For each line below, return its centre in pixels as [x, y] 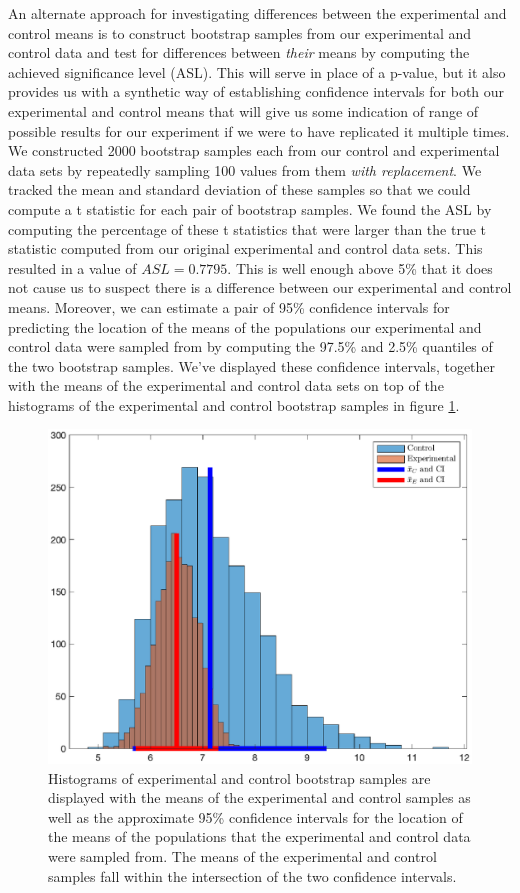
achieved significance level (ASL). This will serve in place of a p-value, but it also [257, 71]
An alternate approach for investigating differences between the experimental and [257, 13]
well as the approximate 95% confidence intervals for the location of [255, 816]
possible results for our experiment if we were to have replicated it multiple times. [259, 130]
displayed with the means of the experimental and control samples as [259, 797]
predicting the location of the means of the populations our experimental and [245, 326]
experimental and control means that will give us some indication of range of [243, 110]
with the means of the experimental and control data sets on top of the [226, 385]
